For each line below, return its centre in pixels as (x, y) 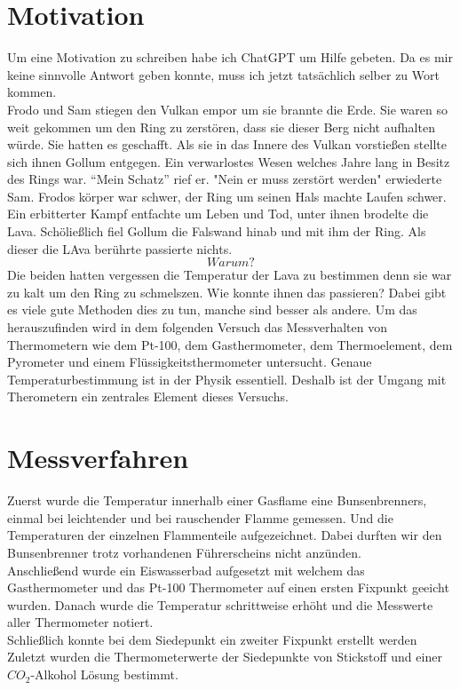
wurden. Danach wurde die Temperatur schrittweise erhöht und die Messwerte (220, 604)
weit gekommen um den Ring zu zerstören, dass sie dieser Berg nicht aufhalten (221, 127)
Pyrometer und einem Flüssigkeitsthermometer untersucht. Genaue (190, 362)
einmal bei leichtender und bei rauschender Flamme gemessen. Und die (200, 517)
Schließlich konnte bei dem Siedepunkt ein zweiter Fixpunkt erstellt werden (212, 639)
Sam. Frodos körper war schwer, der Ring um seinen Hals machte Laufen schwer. (227, 196)
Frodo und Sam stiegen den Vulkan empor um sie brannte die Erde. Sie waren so (227, 109)
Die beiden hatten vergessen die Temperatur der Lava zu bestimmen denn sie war (230, 275)
